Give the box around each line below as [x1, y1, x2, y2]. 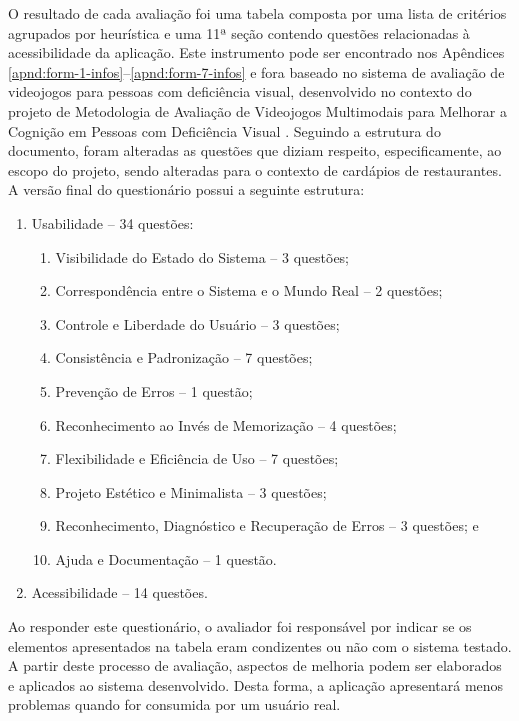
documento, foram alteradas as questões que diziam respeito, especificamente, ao [8, 140, 502, 161]
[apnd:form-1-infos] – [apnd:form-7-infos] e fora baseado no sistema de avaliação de [8, 61, 505, 82]
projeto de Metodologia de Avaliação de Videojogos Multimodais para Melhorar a [8, 100, 507, 121]
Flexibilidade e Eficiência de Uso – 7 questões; [55, 448, 339, 469]
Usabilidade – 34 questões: [31, 212, 194, 233]
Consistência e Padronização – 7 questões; [55, 347, 313, 368]
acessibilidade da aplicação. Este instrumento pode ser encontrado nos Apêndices [8, 42, 505, 63]
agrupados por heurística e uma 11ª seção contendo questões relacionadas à [8, 22, 470, 43]
